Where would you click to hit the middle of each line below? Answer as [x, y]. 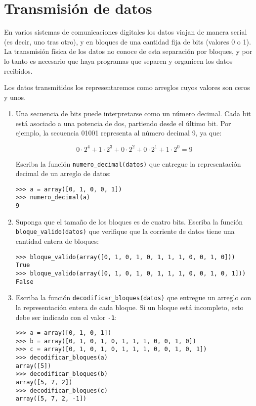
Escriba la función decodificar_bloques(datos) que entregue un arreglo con [133, 297]
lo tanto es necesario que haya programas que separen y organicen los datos [118, 61]
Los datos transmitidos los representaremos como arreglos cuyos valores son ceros [127, 87]
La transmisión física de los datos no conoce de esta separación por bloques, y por [128, 51]
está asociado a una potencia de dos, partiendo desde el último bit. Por [123, 123]
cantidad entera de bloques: [57, 241]
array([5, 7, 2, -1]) [51, 399]
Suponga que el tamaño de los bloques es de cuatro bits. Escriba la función [129, 221]
